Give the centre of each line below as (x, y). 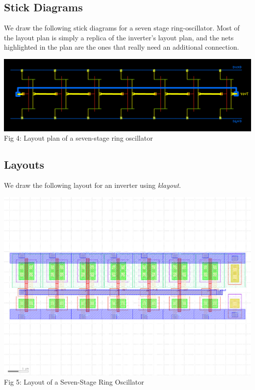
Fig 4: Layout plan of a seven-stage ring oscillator (78, 138)
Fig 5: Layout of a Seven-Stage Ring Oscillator (74, 382)
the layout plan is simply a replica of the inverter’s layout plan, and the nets (119, 37)
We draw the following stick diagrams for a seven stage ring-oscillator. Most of (122, 28)
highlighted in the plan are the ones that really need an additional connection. (122, 47)
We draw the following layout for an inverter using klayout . (92, 185)
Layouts (24, 165)
